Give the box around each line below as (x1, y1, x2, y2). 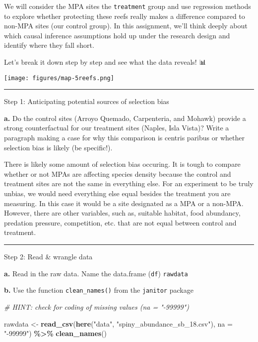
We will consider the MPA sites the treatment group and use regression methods (4, 1, 251, 11)
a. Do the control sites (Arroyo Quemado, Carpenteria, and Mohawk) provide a (4, 113, 246, 123)
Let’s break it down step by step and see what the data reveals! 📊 (4, 57, 206, 67)
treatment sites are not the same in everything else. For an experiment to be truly (4, 178, 254, 189)
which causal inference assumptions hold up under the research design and (4, 30, 230, 40)
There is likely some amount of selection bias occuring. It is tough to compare (4, 159, 241, 169)
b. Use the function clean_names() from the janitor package (4, 285, 193, 295)
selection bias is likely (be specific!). (4, 142, 113, 152)
